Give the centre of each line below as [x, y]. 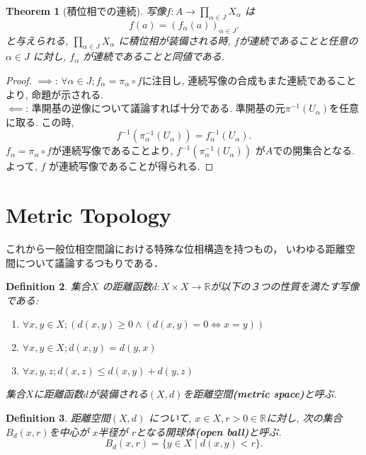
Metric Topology [88, 215]
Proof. [19, 80]
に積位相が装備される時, [175, 40]
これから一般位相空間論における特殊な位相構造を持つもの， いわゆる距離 [176, 249]
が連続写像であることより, [112, 150]
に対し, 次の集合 [304, 418]
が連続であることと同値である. [154, 56]
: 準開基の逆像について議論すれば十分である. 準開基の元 [155, 108]
